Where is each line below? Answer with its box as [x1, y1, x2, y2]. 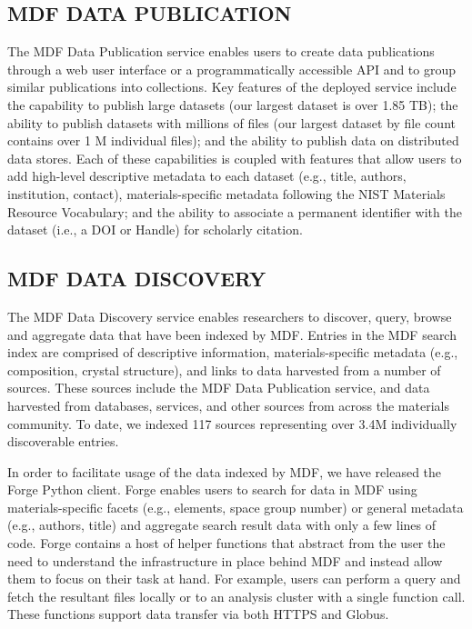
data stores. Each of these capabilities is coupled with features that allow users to [7, 148, 462, 167]
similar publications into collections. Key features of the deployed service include [7, 77, 457, 96]
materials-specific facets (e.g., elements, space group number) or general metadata [7, 497, 464, 516]
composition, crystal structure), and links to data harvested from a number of [7, 360, 441, 379]
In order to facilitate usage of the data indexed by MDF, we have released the [7, 462, 442, 481]
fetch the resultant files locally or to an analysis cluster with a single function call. [7, 586, 466, 605]
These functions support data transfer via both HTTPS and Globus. [7, 604, 389, 624]
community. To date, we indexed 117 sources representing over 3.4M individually [7, 414, 457, 433]
